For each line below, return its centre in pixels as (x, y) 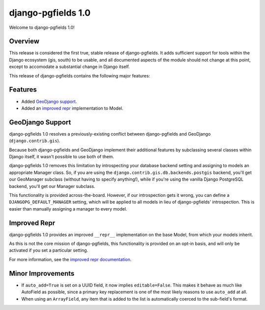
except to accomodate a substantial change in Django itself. (69, 67)
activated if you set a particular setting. (49, 250)
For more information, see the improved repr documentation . (70, 259)
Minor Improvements (42, 274)
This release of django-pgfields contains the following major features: (79, 75)
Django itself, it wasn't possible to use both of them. (62, 156)
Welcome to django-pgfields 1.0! (42, 27)
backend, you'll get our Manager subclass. (52, 186)
